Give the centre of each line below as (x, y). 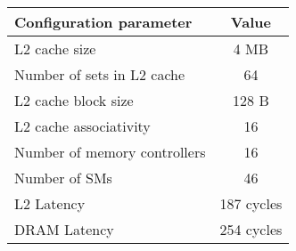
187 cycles (251, 203)
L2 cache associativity (82, 126)
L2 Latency (50, 203)
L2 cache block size (74, 100)
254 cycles (251, 229)
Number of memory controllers (110, 152)
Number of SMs (63, 178)
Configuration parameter (103, 22)
